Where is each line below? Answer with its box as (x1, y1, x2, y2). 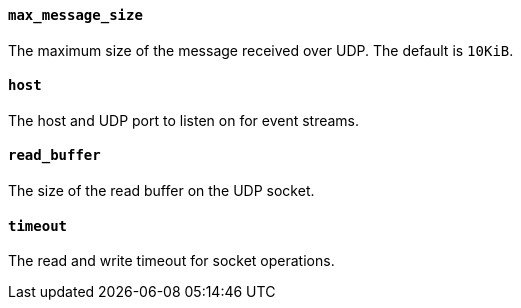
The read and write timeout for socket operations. (8, 252, 335, 270)
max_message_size (8, 7, 143, 23)
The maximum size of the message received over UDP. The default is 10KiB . (8, 41, 514, 59)
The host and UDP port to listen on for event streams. (8, 111, 360, 129)
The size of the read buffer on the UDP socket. (8, 182, 315, 200)
